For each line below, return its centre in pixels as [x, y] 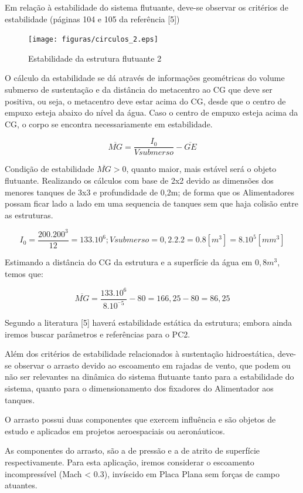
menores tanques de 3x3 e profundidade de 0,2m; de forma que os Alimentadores [149, 192]
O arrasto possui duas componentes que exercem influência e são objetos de [140, 419]
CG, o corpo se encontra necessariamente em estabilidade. [109, 124]
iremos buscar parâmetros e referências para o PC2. [98, 334]
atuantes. [21, 485]
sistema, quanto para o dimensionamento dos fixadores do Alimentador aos [139, 388]
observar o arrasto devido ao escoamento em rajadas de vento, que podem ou [152, 365]
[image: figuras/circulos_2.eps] [93, 40]
